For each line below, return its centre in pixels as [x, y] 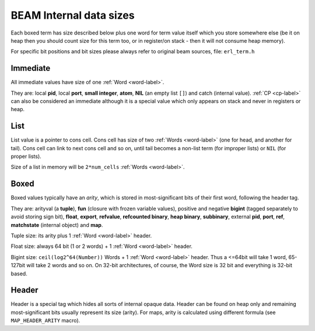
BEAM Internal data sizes [73, 15]
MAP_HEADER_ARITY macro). [45, 320]
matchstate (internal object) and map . [57, 225]
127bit [18, 266]
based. [19, 273]
